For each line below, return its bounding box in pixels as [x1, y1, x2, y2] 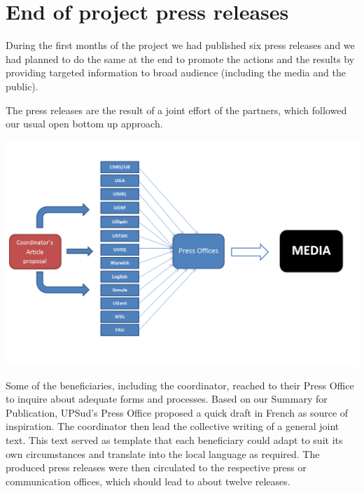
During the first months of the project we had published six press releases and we [6, 38, 355, 53]
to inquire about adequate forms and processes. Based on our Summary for [6, 391, 328, 406]
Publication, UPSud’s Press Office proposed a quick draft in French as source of [6, 405, 349, 419]
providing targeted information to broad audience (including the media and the [6, 65, 346, 80]
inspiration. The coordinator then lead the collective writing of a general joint [6, 419, 339, 433]
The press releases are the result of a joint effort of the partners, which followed [6, 102, 347, 117]
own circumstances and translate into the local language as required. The [6, 446, 320, 461]
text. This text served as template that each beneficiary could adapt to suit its [6, 433, 343, 447]
